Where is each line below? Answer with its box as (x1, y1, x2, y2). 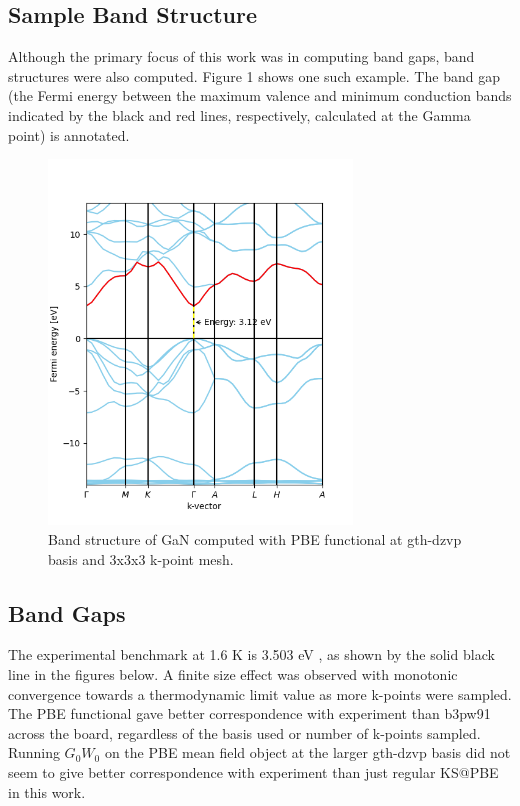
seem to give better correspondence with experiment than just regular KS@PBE (8, 762, 499, 783)
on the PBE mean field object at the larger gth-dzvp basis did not (104, 742, 511, 763)
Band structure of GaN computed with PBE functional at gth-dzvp (48, 529, 462, 550)
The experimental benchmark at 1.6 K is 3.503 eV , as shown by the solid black (8, 644, 495, 665)
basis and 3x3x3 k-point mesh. (48, 548, 234, 569)
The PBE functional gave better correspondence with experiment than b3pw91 (8, 703, 491, 724)
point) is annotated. (8, 124, 130, 145)
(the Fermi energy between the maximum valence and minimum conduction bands (8, 85, 512, 106)
